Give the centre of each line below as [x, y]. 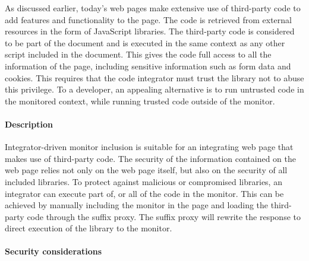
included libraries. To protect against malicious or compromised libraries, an [144, 181]
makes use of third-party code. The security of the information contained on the [150, 158]
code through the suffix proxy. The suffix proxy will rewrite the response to [164, 216]
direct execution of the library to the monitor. [89, 228]
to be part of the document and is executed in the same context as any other [145, 42]
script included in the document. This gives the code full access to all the [138, 54]
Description [29, 124]
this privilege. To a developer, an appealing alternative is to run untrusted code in [154, 89]
